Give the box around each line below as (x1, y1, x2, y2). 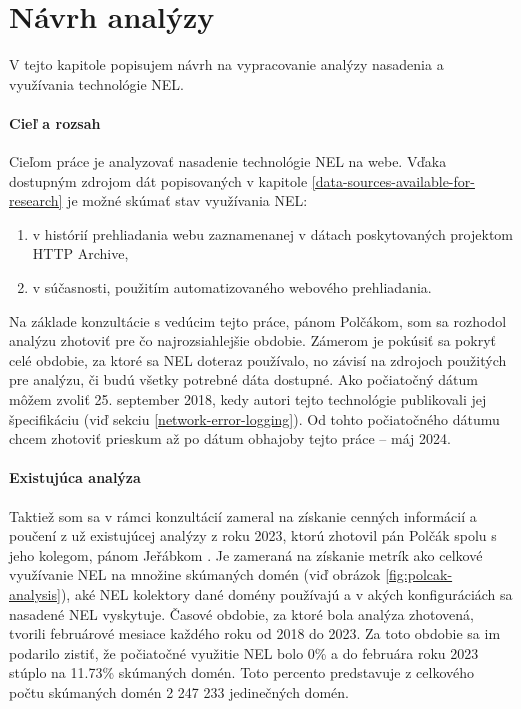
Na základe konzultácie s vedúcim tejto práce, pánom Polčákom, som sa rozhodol (9, 310, 507, 331)
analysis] (9, 584, 61, 604)
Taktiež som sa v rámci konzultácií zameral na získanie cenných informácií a (9, 505, 477, 526)
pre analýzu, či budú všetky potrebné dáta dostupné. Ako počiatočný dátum (9, 369, 478, 390)
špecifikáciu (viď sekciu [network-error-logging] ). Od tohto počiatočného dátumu (9, 408, 500, 429)
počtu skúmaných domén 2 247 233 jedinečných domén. (9, 681, 349, 702)
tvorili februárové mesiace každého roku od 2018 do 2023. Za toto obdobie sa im (9, 623, 501, 644)
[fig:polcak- (385, 564, 453, 585)
